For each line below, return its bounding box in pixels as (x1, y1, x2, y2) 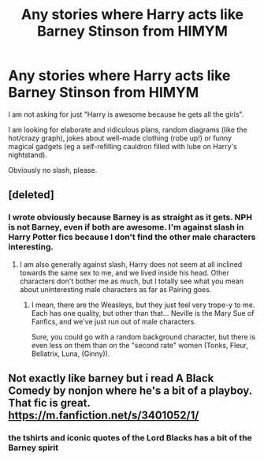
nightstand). (8, 150, 47, 159)
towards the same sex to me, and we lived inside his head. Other (19, 268, 230, 277)
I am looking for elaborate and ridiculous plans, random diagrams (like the (8, 125, 247, 134)
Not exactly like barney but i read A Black (8, 372, 214, 385)
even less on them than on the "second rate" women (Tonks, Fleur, (31, 340, 248, 350)
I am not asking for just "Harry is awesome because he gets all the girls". (8, 109, 244, 119)
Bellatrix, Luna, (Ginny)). (31, 349, 110, 358)
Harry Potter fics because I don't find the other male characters (8, 231, 256, 242)
